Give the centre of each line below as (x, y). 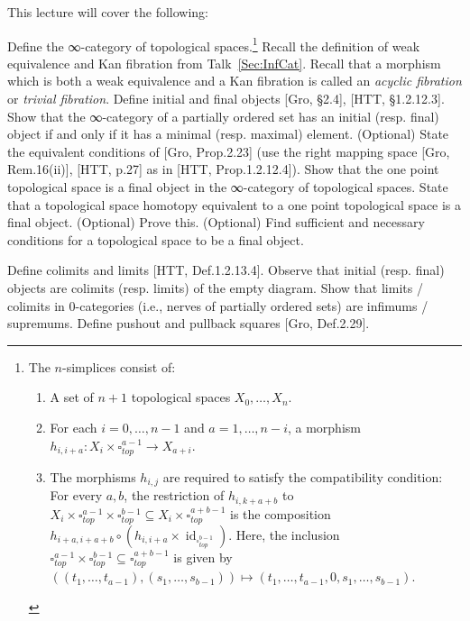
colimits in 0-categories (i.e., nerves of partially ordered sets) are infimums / (218, 305)
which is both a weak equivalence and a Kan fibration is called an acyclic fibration (235, 81)
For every (76, 495)
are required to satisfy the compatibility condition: (303, 476)
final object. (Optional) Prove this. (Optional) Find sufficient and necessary (216, 222)
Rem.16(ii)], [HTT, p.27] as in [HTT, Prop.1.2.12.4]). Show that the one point (223, 169)
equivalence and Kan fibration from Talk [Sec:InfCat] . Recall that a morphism (224, 63)
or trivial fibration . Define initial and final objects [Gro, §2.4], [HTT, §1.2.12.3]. (226, 99)
